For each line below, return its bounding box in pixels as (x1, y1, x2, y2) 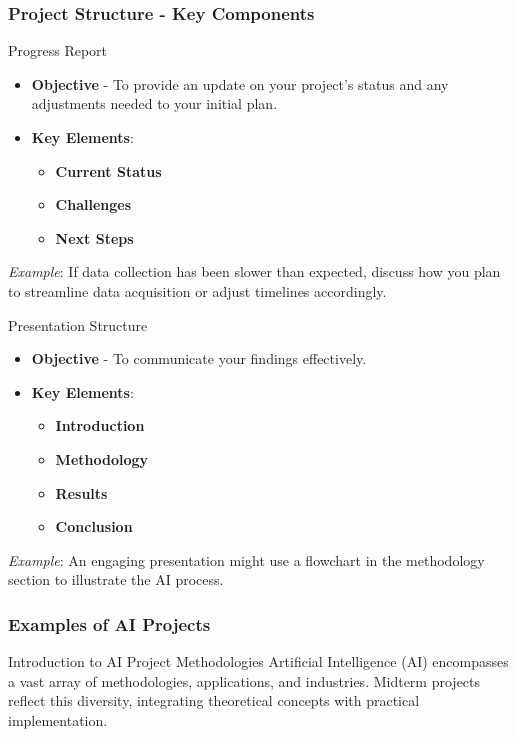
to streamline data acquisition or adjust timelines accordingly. (8, 280, 387, 301)
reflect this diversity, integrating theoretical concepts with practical (8, 690, 420, 711)
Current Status (55, 160, 162, 181)
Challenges (55, 194, 132, 215)
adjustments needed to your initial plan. (31, 93, 278, 114)
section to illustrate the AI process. (8, 569, 224, 590)
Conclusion (55, 516, 133, 537)
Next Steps (55, 227, 134, 248)
